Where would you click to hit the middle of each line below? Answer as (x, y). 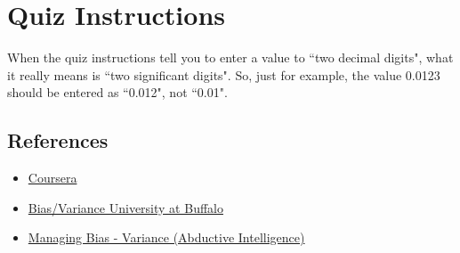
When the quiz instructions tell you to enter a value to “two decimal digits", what (230, 57)
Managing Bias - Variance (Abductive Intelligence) (166, 237)
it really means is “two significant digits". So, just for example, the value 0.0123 (224, 74)
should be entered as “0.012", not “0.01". (117, 92)
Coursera (52, 178)
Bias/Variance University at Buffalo (125, 207)
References (58, 140)
